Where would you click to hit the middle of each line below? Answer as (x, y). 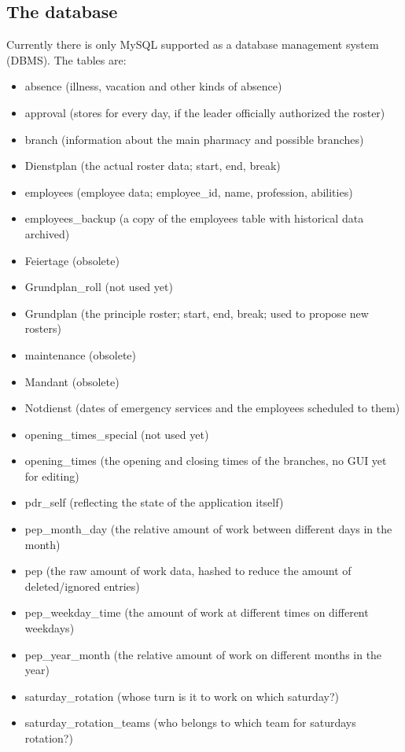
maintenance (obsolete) (81, 354)
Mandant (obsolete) (72, 381)
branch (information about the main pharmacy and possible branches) (194, 139)
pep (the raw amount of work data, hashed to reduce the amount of (188, 571)
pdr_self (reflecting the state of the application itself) (154, 502)
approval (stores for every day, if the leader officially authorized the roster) (205, 112)
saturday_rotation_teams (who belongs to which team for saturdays (190, 723)
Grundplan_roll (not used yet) (99, 287)
